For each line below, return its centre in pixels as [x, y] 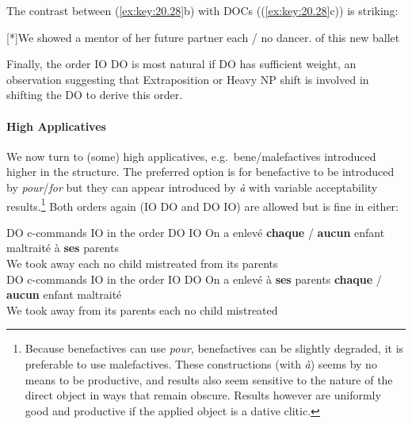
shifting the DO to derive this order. [95, 95]
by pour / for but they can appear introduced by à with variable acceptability [192, 187]
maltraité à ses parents [63, 248]
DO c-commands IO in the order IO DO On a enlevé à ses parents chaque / [194, 279]
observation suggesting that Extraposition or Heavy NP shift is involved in [188, 79]
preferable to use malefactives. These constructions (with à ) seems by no [201, 363]
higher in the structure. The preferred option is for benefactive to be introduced [200, 172]
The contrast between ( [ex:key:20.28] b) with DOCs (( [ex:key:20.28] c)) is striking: [202, 10]
